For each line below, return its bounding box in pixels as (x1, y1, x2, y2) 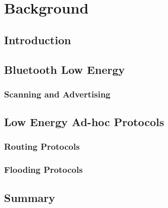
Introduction (4, 32, 71, 47)
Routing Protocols (4, 140, 80, 153)
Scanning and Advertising (4, 87, 111, 100)
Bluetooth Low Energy (4, 61, 125, 77)
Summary (4, 189, 55, 205)
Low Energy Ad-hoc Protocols (4, 114, 164, 130)
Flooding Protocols (4, 163, 83, 176)
